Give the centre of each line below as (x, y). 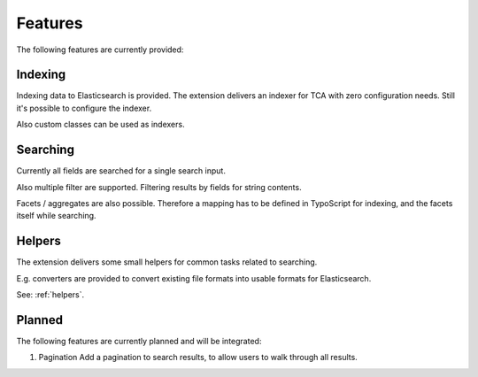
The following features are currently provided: (100, 50)
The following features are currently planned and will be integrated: (139, 341)
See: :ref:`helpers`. (50, 295)
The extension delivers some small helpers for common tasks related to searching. (167, 262)
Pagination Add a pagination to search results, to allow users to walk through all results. (198, 358)
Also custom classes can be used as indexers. (100, 125)
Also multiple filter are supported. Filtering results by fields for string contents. (159, 187)
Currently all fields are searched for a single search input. (121, 171)
